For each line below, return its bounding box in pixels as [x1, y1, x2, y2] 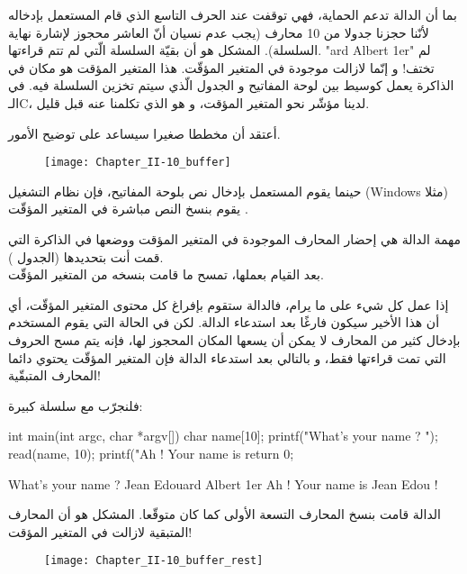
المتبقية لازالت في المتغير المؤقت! [8, 522, 193, 541]
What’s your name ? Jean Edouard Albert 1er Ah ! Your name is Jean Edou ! [8, 474, 438, 493]
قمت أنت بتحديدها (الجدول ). [8, 247, 164, 266]
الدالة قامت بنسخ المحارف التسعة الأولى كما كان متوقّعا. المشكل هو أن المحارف [8, 505, 441, 524]
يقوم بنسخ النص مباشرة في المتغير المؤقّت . [8, 199, 248, 218]
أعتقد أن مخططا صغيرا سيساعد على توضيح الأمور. [8, 123, 281, 142]
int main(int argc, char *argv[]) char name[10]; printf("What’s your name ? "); [8, 426, 438, 445]
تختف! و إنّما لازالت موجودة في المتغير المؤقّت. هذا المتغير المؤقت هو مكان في [8, 58, 435, 77]
